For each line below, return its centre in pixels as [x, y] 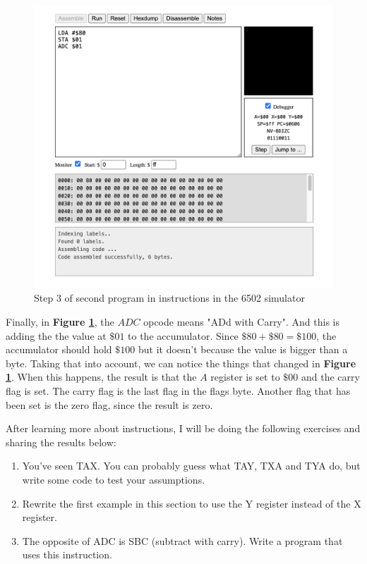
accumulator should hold [59, 349]
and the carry [330, 377]
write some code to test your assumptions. [114, 479]
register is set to [245, 377]
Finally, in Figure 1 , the [60, 321]
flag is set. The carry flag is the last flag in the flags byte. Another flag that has [178, 390]
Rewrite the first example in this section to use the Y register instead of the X [192, 503]
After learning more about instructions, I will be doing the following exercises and [183, 428]
